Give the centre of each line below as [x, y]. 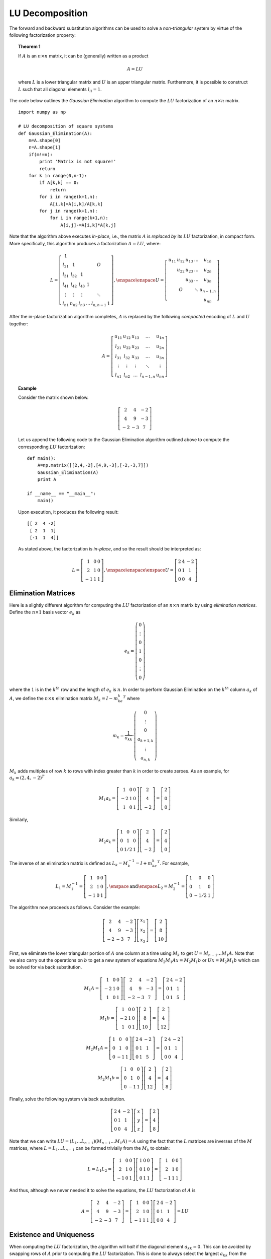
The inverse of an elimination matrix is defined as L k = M [69, 864]
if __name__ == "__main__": [61, 493]
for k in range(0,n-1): [58, 176]
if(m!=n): [40, 154]
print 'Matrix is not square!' [78, 162]
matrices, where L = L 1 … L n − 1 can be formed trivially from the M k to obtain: [90, 1149]
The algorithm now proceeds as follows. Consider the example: [75, 907]
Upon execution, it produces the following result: [69, 512]
